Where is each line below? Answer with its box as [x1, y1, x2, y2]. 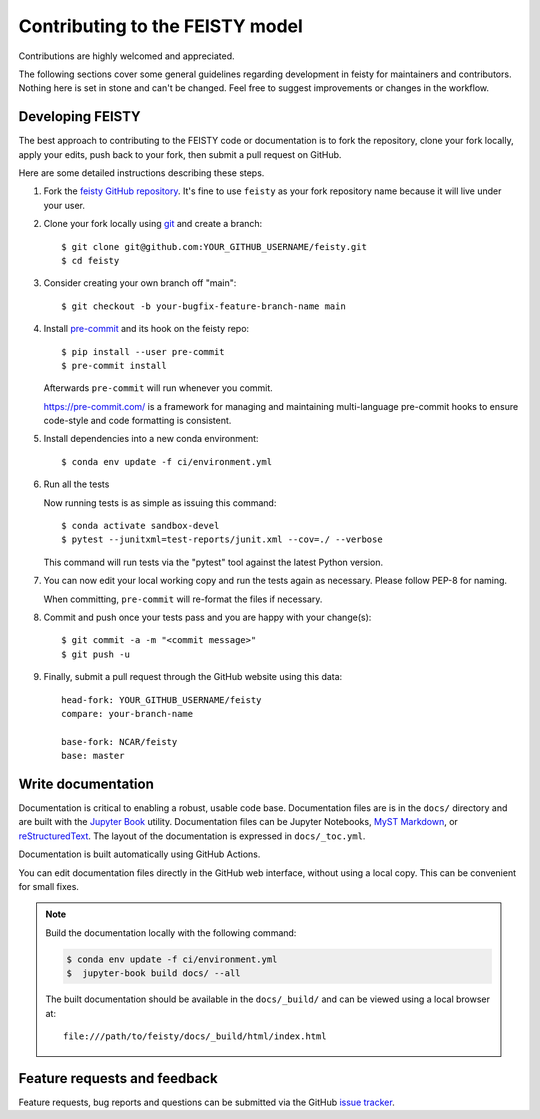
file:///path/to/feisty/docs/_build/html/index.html [63, 1030, 327, 1042]
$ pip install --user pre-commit [61, 346, 225, 357]
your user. [43, 199, 85, 211]
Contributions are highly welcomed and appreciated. [18, 50, 235, 62]
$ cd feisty [61, 255, 120, 266]
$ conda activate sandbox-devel [61, 520, 220, 532]
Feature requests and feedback [18, 1070, 219, 1087]
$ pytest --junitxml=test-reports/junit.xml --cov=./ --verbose [61, 534, 384, 545]
